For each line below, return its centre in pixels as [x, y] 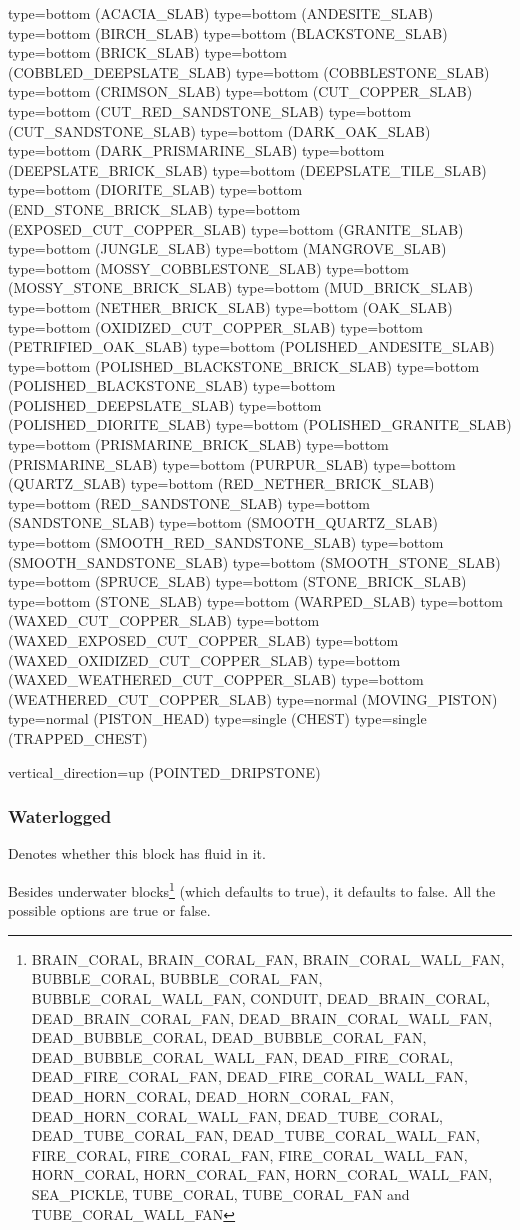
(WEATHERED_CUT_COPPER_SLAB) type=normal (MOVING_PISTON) [253, 698]
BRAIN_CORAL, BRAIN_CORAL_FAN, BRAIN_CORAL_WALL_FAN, [268, 958]
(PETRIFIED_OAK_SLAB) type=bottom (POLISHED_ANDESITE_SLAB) [251, 346]
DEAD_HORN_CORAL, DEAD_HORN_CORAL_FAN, [212, 1095]
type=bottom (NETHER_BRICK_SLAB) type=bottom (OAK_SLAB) [230, 306]
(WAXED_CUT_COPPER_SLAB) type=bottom [164, 620]
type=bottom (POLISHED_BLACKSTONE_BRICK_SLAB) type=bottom [244, 365]
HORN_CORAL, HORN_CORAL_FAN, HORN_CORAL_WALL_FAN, [262, 1174]
